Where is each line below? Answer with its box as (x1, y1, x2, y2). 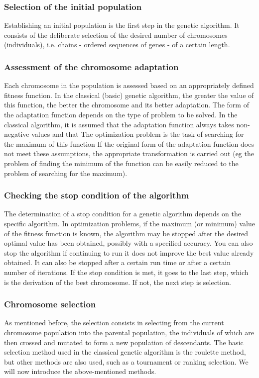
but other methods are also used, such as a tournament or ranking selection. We (4, 356, 249, 367)
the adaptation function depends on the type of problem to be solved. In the (4, 109, 238, 119)
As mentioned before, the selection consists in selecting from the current (4, 317, 224, 328)
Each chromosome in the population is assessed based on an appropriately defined (4, 80, 254, 91)
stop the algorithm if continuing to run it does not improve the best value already (4, 247, 254, 258)
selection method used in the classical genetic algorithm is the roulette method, (4, 347, 246, 357)
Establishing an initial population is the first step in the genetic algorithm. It (4, 20, 240, 30)
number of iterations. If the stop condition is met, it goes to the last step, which (4, 267, 249, 277)
